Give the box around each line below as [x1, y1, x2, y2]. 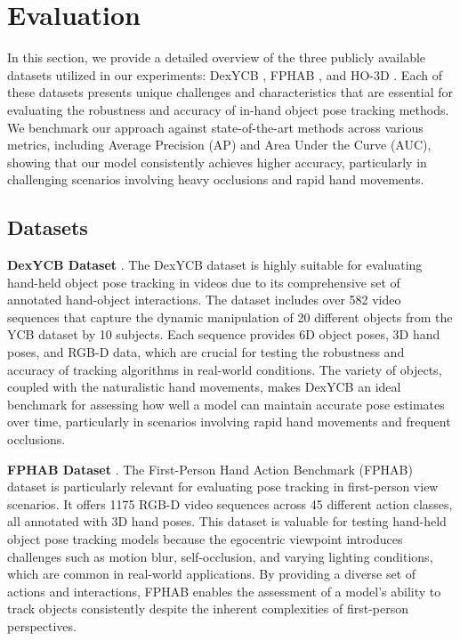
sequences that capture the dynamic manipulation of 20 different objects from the [7, 307, 453, 326]
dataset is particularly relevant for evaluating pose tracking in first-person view [7, 477, 439, 496]
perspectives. [7, 616, 77, 635]
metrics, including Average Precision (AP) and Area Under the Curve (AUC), [7, 135, 432, 154]
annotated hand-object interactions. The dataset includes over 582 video [7, 290, 401, 309]
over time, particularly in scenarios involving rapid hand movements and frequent [7, 412, 451, 431]
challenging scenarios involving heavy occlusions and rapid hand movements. [7, 170, 424, 189]
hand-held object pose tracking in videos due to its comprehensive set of [7, 272, 400, 291]
